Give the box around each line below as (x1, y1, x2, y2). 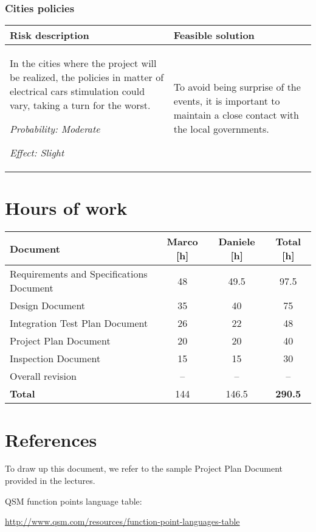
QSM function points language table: (5, 494, 142, 507)
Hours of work (5, 195, 128, 220)
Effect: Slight (10, 145, 64, 160)
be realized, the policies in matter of (10, 70, 164, 85)
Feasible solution (173, 28, 255, 43)
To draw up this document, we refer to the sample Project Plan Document (5, 462, 283, 475)
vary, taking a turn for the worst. (10, 98, 151, 113)
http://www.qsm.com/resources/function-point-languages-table (5, 515, 240, 528)
